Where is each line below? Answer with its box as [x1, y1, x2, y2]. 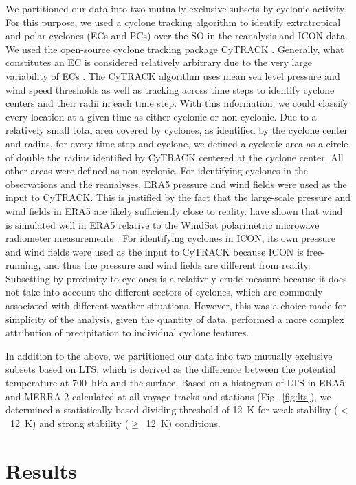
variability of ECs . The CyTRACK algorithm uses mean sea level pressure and [5, 68, 340, 83]
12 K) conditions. [146, 415, 221, 430]
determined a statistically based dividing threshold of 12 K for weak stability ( [5, 402, 338, 417]
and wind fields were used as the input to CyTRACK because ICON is [5, 244, 304, 258]
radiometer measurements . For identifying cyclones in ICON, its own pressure [5, 231, 335, 245]
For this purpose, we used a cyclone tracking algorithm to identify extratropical [5, 14, 341, 29]
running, [5, 258, 41, 272]
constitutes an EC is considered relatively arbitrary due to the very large [5, 55, 313, 70]
